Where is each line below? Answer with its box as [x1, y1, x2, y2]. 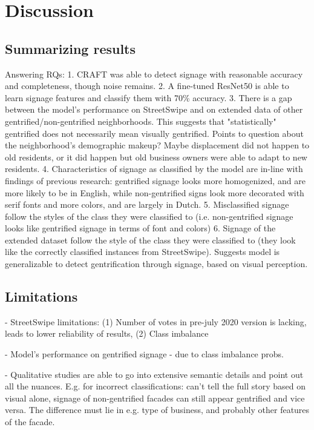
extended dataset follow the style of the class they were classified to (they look [5, 233, 296, 246]
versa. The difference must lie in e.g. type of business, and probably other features [5, 403, 310, 416]
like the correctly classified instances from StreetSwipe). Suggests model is [5, 245, 280, 258]
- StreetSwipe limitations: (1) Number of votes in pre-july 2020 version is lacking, [5, 315, 307, 328]
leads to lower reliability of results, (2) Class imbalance [5, 327, 209, 340]
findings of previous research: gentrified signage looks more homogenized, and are [5, 174, 306, 187]
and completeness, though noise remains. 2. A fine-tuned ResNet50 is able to [5, 79, 289, 92]
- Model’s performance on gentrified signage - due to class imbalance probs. [5, 348, 284, 360]
